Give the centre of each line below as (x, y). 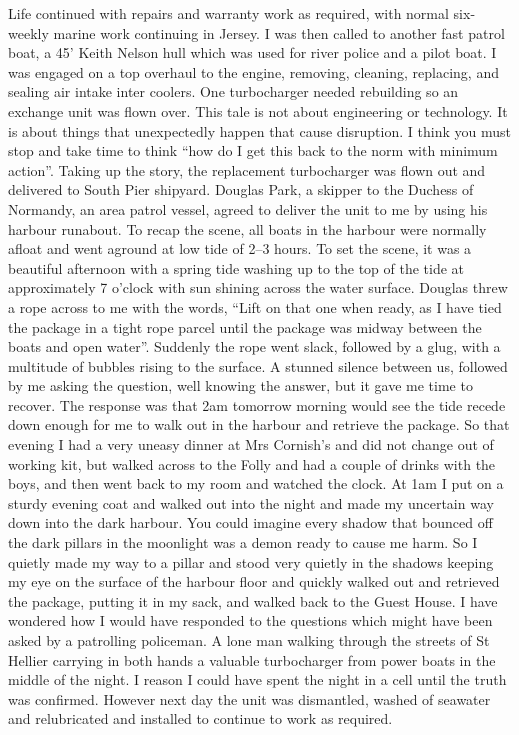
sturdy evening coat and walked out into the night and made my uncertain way (251, 502)
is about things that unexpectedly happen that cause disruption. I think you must (259, 130)
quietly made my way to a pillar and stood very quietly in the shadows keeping (251, 561)
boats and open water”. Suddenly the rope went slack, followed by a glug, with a (254, 346)
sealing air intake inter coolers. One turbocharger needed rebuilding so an (233, 91)
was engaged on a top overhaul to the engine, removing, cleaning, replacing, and (253, 71)
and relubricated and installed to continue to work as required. (200, 718)
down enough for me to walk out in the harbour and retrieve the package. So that (259, 424)
